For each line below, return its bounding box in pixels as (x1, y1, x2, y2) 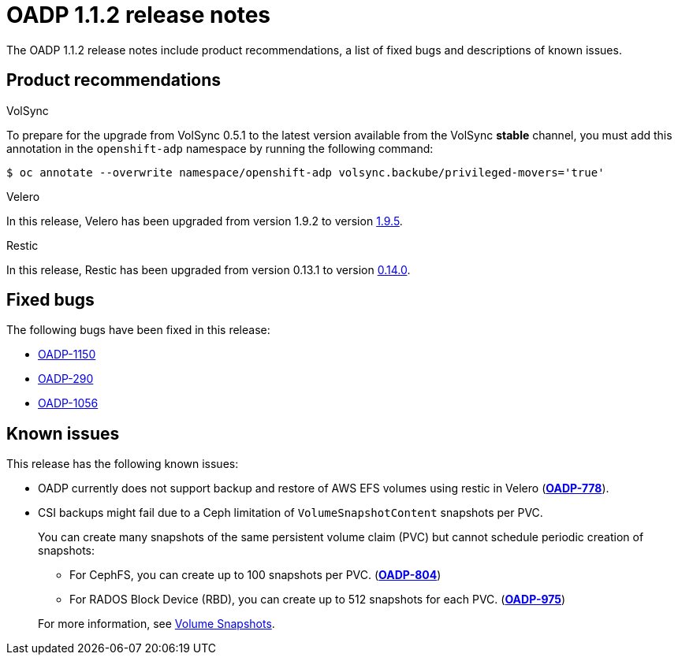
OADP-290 (38, 372, 94, 386)
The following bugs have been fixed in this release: (6, 323, 270, 337)
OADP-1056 (38, 396, 99, 410)
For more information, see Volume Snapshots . (38, 617, 275, 631)
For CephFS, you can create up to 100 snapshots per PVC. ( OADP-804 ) (69, 568, 441, 582)
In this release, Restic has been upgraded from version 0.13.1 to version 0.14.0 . (6, 262, 411, 277)
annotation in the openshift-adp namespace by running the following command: (6, 141, 434, 155)
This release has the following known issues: (6, 457, 239, 471)
